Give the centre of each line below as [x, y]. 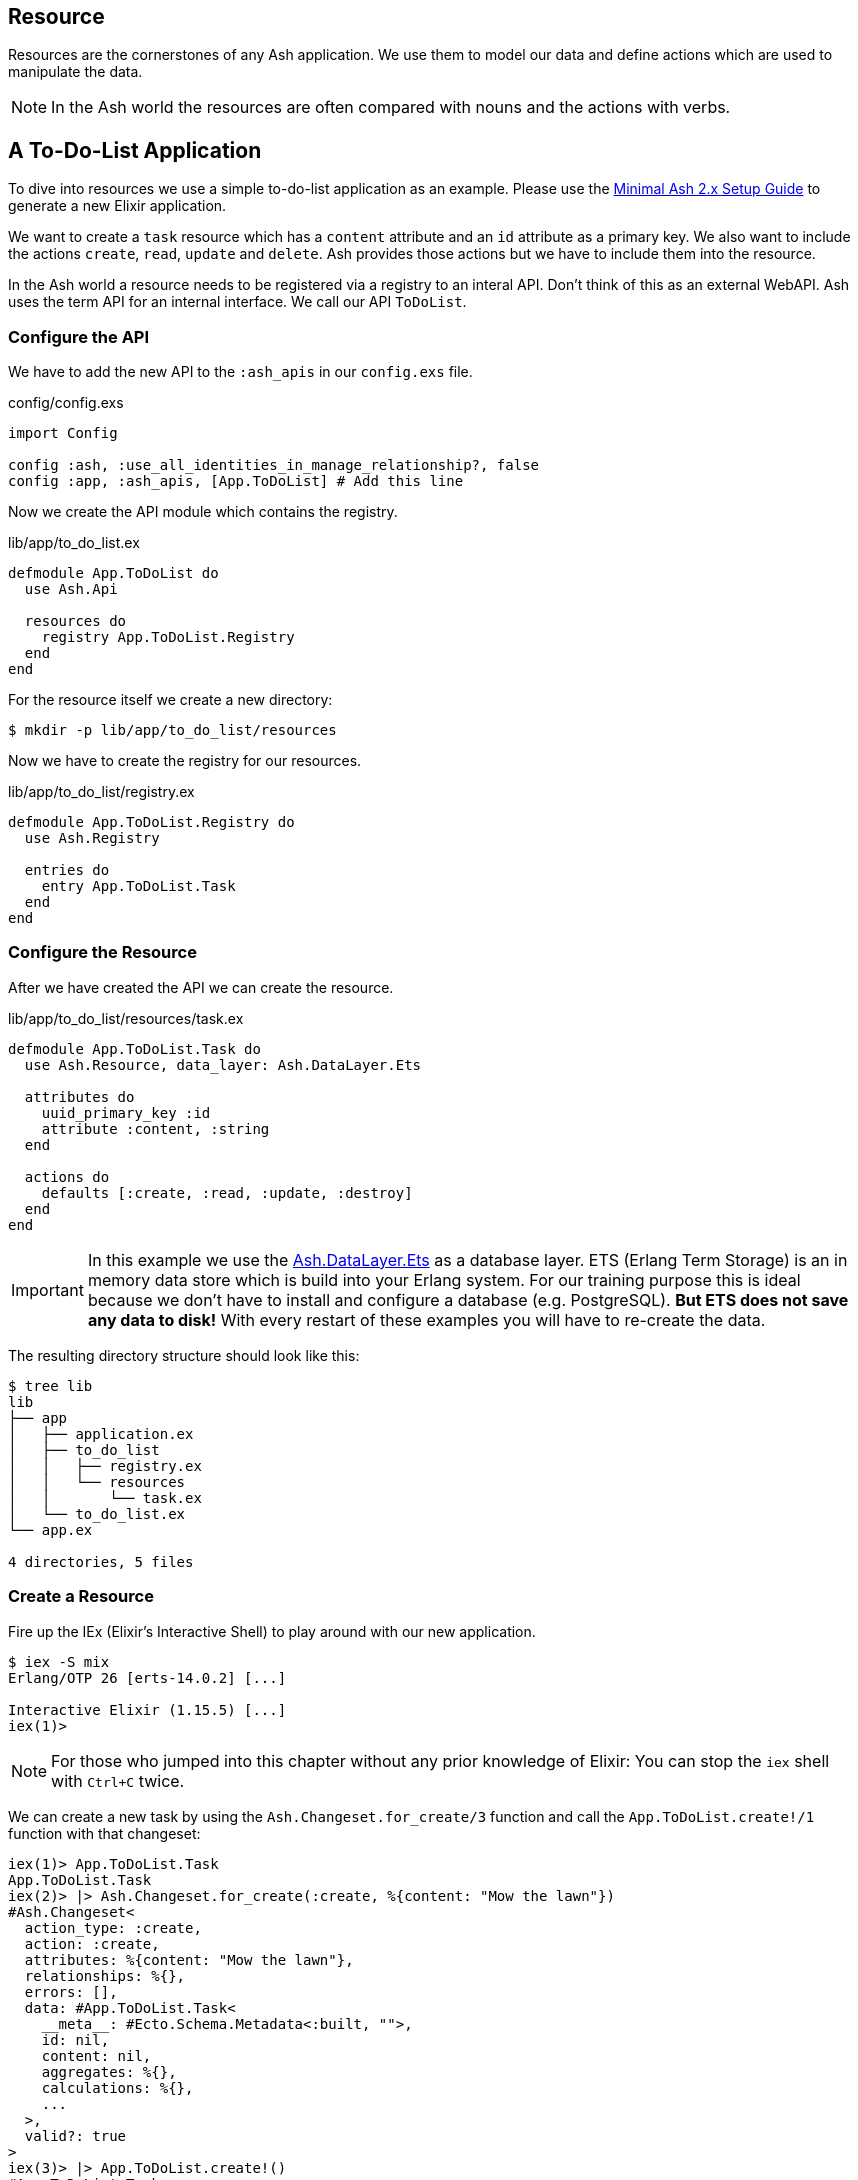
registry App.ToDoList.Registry [168, 637]
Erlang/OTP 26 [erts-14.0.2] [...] [147, 1677]
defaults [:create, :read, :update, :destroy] [227, 1192]
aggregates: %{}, [109, 2071]
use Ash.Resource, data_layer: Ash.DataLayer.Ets [223, 1064]
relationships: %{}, [105, 1975]
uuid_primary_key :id [126, 1112]
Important [47, 1289]
